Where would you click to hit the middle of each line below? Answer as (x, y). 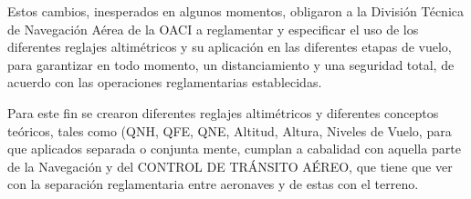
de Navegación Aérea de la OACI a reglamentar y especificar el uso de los (213, 29)
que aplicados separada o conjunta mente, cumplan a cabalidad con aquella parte (234, 149)
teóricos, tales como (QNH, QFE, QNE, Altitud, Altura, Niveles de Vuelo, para (230, 130)
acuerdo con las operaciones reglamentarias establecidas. (165, 82)
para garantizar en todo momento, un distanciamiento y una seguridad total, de (231, 64)
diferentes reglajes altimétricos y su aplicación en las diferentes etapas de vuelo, (230, 47)
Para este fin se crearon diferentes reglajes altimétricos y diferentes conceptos (223, 112)
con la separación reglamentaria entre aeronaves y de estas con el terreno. (213, 184)
